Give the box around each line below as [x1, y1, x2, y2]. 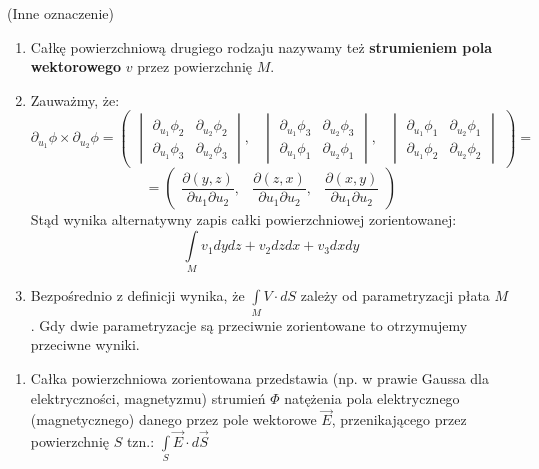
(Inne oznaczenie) [7, 3, 114, 23]
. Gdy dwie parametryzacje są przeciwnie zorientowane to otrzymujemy [30, 314, 468, 335]
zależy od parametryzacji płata [300, 285, 490, 306]
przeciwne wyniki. [30, 334, 140, 355]
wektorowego [30, 56, 122, 77]
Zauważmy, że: [30, 89, 120, 110]
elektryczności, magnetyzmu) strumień [30, 387, 266, 408]
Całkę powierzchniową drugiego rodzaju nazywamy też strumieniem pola [30, 36, 493, 57]
